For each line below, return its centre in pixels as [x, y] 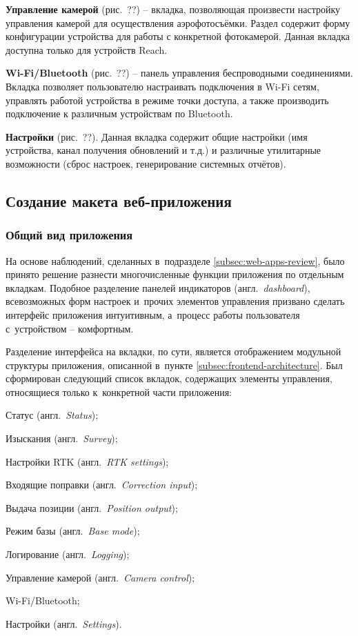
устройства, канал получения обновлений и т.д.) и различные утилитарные [163, 150]
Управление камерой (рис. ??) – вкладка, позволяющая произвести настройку [173, 9]
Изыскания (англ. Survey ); [62, 438]
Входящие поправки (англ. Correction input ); [102, 485]
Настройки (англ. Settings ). [64, 623]
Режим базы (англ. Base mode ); [73, 531]
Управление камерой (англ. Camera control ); [100, 577]
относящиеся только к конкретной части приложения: [119, 391]
